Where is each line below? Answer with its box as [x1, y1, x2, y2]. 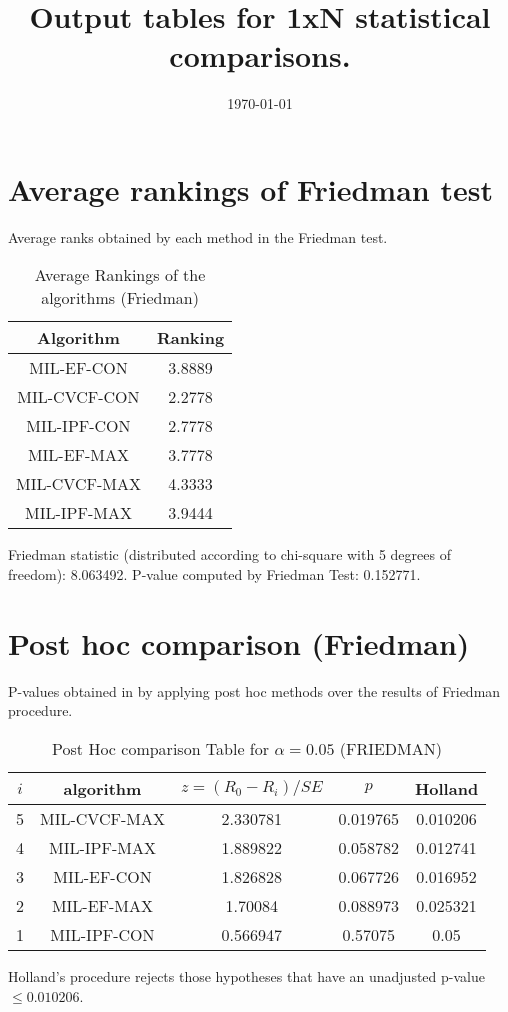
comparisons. [169, 35, 351, 76]
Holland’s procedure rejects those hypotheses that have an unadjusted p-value [8, 965, 485, 986]
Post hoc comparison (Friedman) [8, 622, 470, 663]
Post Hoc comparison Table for [52, 736, 270, 760]
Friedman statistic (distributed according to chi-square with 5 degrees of [8, 544, 451, 565]
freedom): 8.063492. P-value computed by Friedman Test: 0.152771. [8, 564, 421, 585]
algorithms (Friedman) [41, 286, 199, 310]
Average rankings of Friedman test [8, 168, 493, 209]
